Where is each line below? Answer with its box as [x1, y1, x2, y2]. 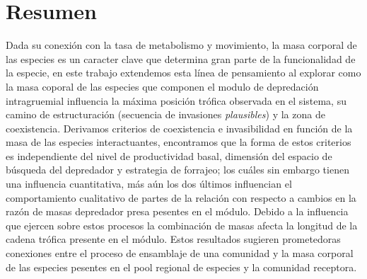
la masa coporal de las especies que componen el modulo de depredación [6, 79, 319, 93]
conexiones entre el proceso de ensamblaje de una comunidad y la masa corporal [6, 246, 354, 261]
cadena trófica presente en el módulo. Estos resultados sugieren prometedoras [6, 232, 341, 246]
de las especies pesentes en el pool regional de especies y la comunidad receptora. [6, 259, 357, 274]
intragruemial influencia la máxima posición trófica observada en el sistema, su [6, 93, 346, 108]
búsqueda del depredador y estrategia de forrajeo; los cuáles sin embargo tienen [6, 162, 349, 177]
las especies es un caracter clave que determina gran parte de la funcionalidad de [6, 51, 356, 66]
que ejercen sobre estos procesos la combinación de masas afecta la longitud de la [6, 217, 358, 232]
